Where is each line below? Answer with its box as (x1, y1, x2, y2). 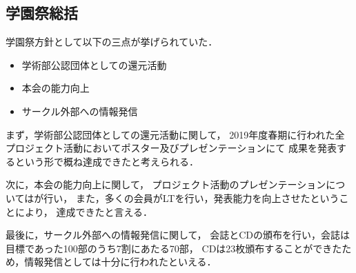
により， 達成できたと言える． (14, 204, 152, 219)
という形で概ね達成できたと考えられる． (14, 154, 199, 168)
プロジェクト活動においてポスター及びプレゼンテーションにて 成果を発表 (6, 141, 337, 155)
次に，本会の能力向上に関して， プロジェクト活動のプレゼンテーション (6, 177, 326, 192)
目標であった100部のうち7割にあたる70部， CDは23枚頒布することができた (6, 241, 342, 255)
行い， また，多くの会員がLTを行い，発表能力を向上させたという (43, 190, 339, 205)
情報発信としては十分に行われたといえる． (24, 254, 217, 269)
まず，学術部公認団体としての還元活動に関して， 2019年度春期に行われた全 (6, 127, 345, 141)
